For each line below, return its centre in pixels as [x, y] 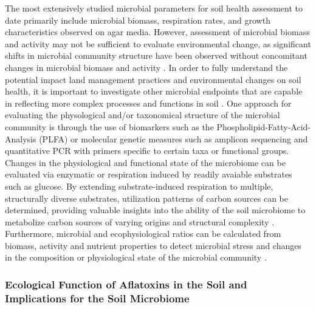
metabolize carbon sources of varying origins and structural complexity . [140, 221]
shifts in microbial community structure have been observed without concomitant [156, 55]
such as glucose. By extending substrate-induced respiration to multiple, [139, 186]
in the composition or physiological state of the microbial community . [136, 257]
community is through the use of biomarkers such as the [109, 126]
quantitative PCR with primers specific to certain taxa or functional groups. [147, 151]
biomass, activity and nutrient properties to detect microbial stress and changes [153, 245]
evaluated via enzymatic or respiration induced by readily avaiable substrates [149, 174]
